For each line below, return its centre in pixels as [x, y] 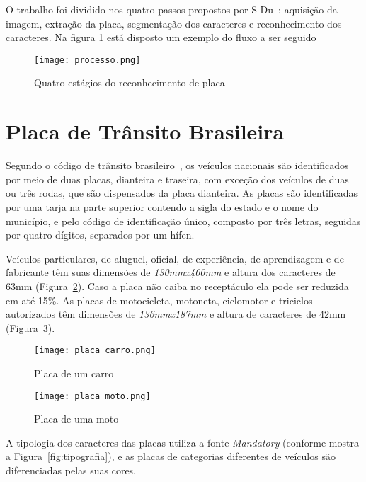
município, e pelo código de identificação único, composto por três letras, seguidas [183, 220]
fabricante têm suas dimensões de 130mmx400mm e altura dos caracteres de [171, 272]
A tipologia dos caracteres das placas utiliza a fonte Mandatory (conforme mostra [182, 442]
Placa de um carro [74, 373]
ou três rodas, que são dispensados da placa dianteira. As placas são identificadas [182, 193]
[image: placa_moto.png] [92, 396]
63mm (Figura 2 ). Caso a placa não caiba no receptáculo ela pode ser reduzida [177, 286]
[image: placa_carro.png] [95, 351]
